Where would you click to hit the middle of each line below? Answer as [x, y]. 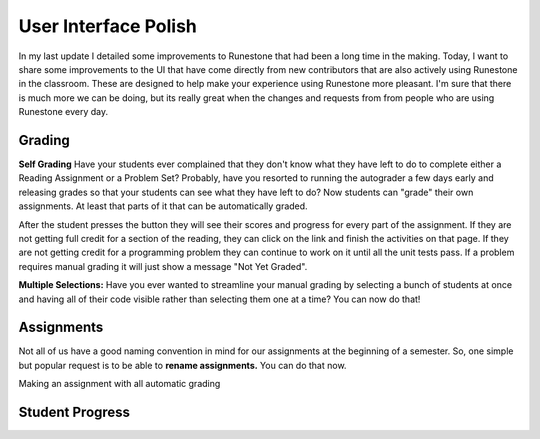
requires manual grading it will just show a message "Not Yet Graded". [163, 266]
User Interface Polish [107, 26]
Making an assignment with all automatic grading [119, 384]
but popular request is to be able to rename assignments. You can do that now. [182, 365]
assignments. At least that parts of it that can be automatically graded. [163, 206]
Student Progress [74, 412]
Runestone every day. [63, 112]
